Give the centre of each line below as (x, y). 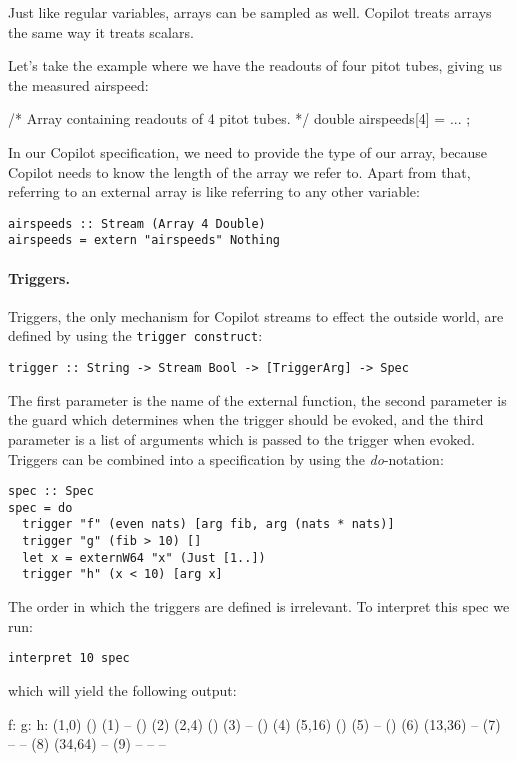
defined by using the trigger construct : (135, 335)
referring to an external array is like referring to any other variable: (214, 191)
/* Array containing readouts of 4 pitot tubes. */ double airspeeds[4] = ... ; (239, 118)
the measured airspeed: (78, 84)
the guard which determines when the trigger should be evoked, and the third (246, 419)
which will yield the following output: (122, 689)
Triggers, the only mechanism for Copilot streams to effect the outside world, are (256, 315)
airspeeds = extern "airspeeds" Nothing (144, 240)
